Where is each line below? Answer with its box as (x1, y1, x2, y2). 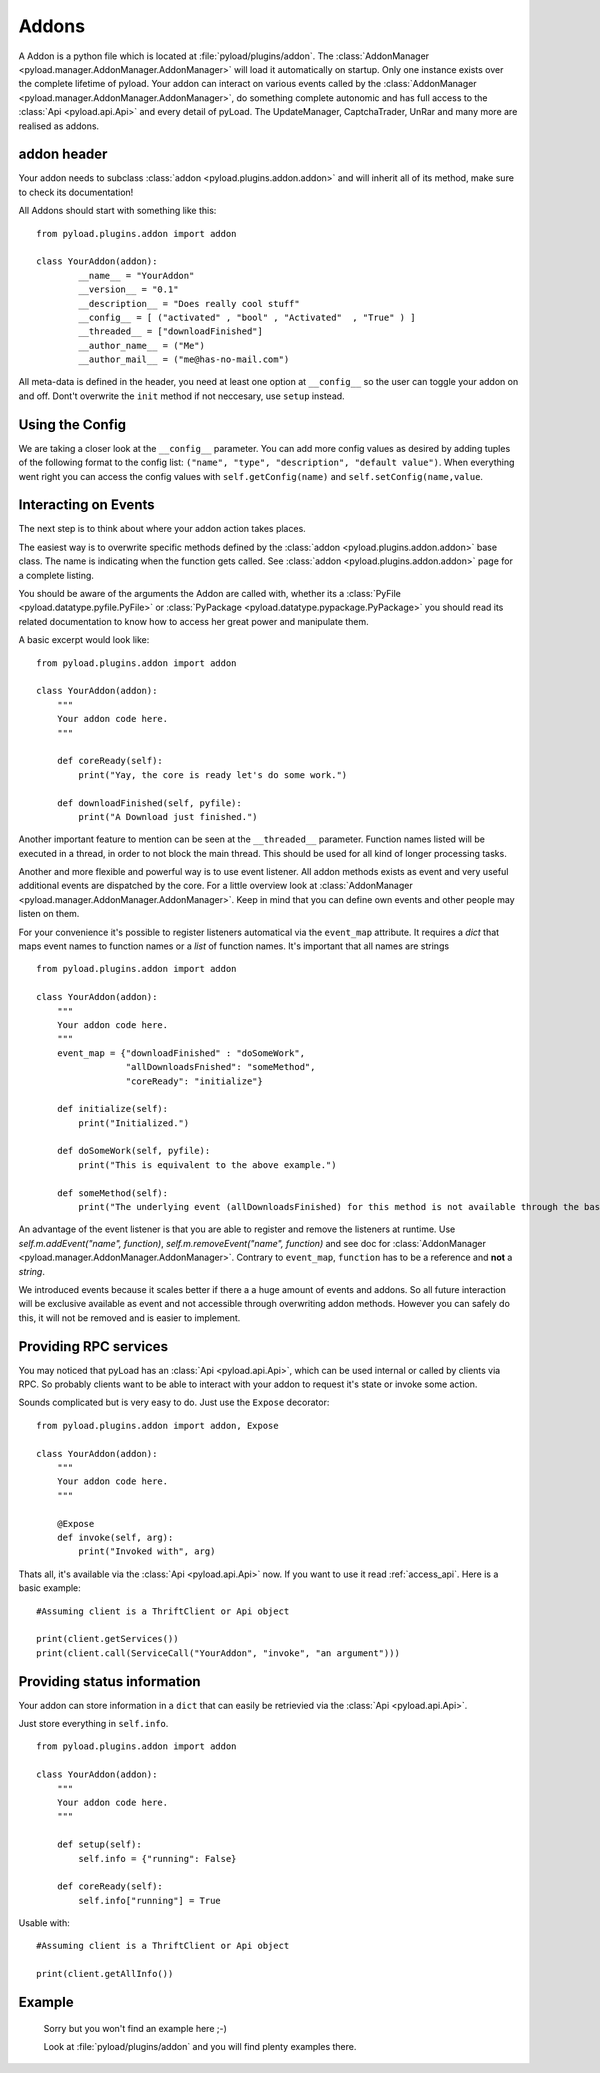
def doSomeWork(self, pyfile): (56, 1145, 211, 1157)
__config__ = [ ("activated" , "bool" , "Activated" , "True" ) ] (78, 311, 416, 323)
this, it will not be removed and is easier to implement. (18, 1311, 241, 1324)
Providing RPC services (18, 1338, 169, 1355)
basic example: (18, 1582, 82, 1594)
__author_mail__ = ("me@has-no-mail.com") (78, 354, 290, 365)
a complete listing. (18, 569, 95, 581)
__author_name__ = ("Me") (78, 340, 205, 351)
